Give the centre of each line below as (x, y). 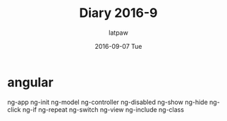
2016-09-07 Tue (118, 46)
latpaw (118, 33)
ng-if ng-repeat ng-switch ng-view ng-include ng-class (103, 109)
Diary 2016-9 (118, 13)
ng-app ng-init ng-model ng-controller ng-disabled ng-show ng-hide (108, 102)
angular (31, 82)
